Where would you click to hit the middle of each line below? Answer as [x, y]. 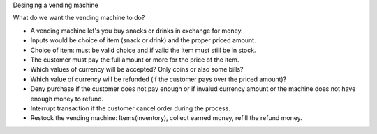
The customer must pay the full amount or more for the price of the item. [135, 60]
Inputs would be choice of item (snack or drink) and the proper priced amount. [143, 40]
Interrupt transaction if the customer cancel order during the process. [130, 108]
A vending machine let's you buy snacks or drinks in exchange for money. [137, 31]
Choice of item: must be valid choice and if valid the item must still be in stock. [143, 50]
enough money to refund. [67, 99]
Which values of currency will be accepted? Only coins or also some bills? [137, 69]
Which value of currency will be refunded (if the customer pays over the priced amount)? [158, 79]
